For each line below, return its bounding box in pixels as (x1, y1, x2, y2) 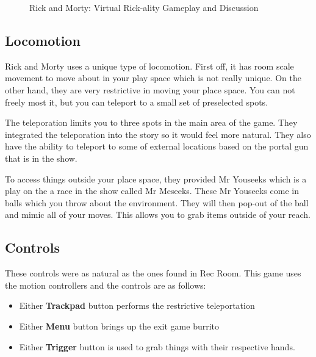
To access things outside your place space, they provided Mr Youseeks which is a (5, 172, 307, 185)
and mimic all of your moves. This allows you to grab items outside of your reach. (5, 208, 311, 221)
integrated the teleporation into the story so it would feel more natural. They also (5, 128, 311, 140)
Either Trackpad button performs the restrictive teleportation (19, 299, 255, 312)
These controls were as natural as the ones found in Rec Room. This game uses (5, 267, 301, 279)
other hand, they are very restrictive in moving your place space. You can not (5, 83, 295, 96)
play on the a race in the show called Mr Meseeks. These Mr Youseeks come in (5, 184, 299, 197)
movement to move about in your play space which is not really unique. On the (5, 71, 301, 84)
